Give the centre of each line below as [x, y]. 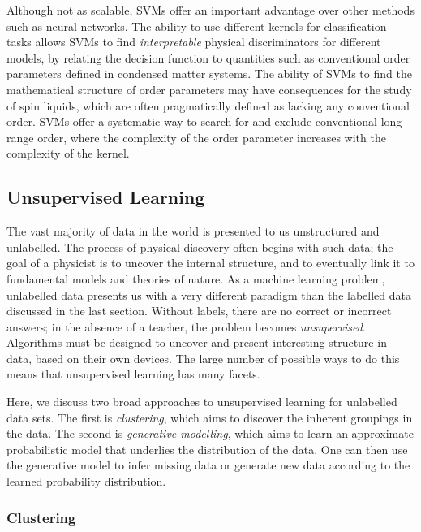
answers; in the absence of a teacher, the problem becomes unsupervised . [186, 326]
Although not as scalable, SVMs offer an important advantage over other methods [210, 10]
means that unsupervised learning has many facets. [133, 374]
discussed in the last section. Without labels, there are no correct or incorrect [199, 311]
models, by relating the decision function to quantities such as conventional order [208, 57]
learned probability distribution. [86, 481]
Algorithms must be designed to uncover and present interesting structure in [197, 342]
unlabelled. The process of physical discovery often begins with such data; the [200, 247]
